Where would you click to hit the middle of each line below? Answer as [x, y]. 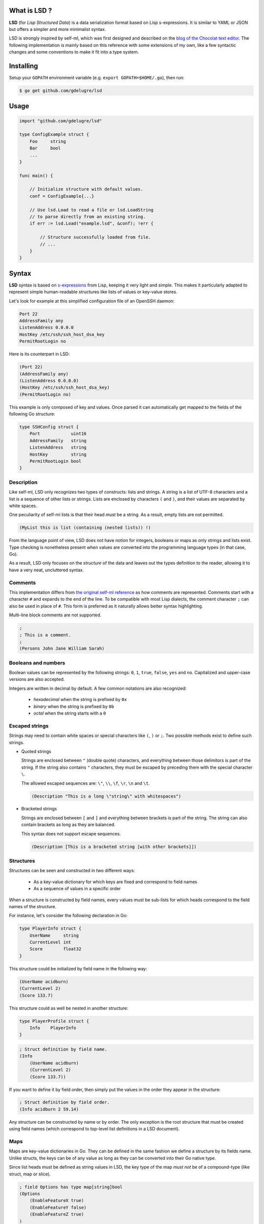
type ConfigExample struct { [54, 134]
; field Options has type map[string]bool [71, 1187]
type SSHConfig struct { [49, 427]
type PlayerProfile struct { [54, 1021]
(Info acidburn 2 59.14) [49, 1109]
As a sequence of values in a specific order [77, 889]
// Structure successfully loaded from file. [95, 237]
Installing [24, 66]
